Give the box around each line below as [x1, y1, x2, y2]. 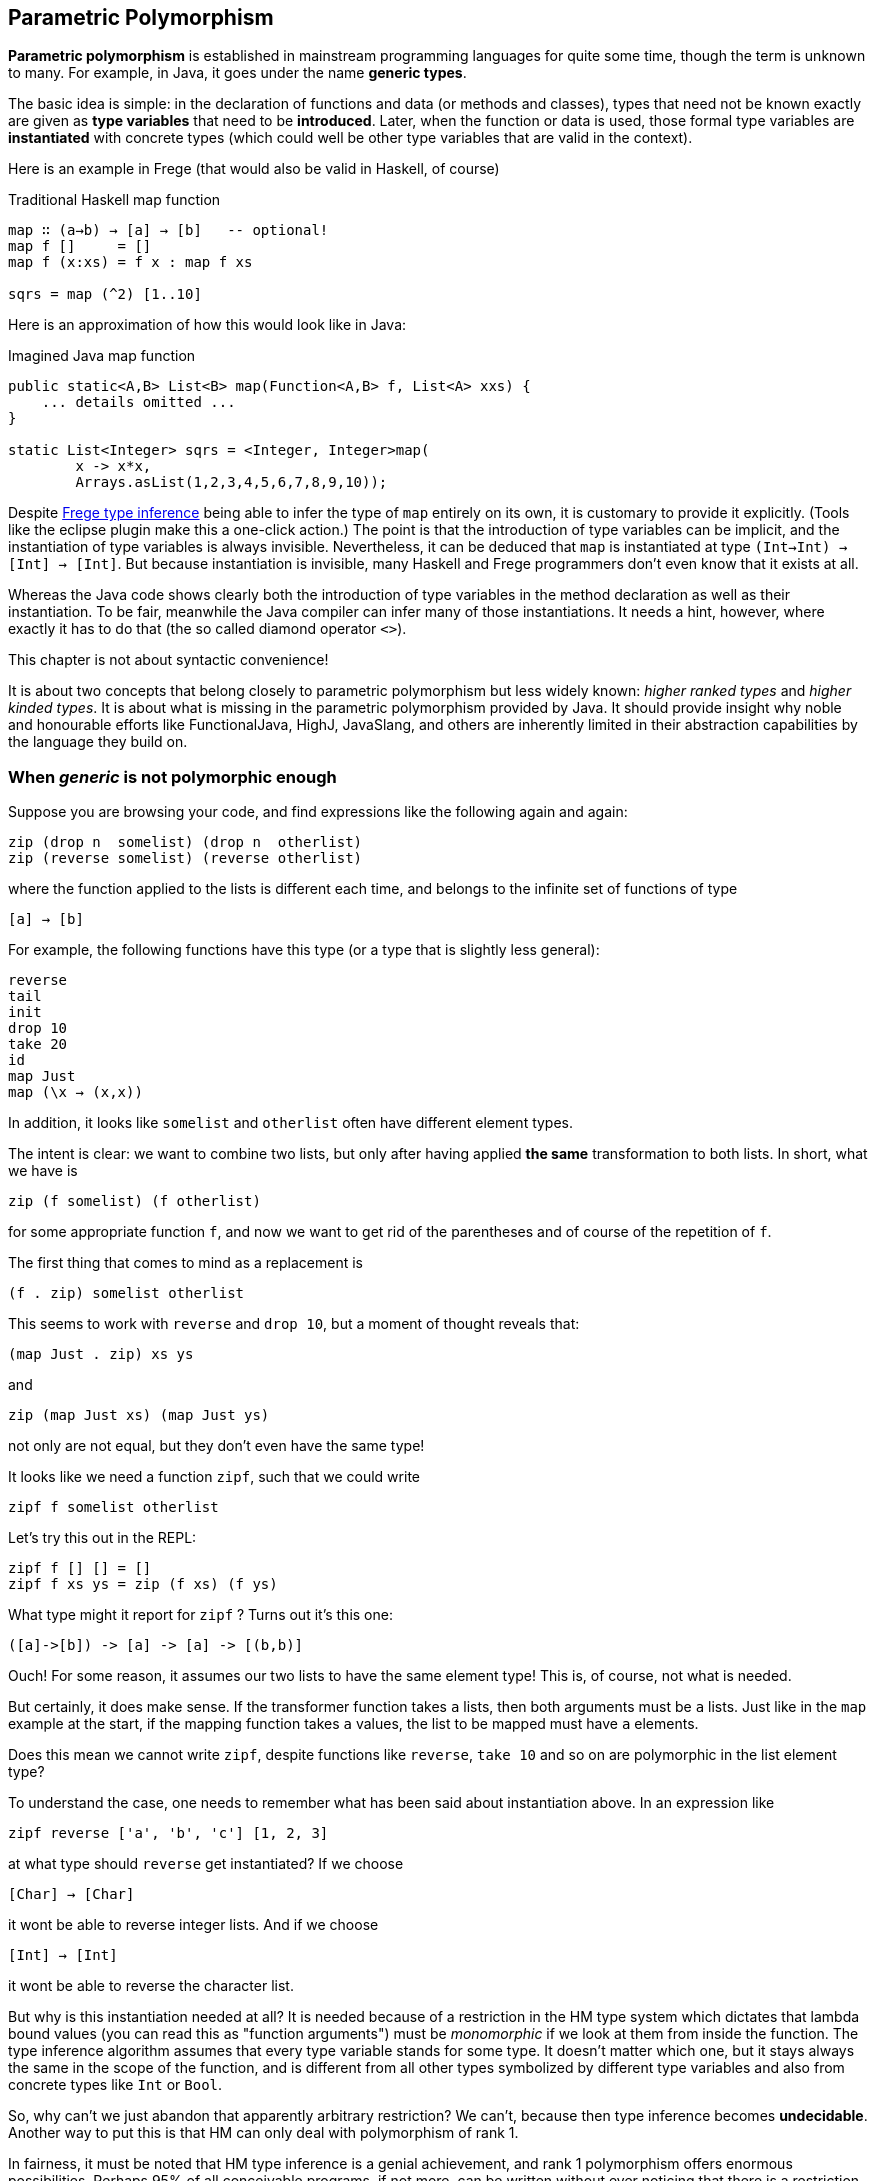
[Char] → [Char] [8, 1886, 135, 1903]
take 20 [8, 1036, 68, 1053]
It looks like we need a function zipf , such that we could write [8, 1468, 420, 1486]
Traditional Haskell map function [8, 191, 221, 209]
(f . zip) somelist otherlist [8, 1285, 245, 1302]
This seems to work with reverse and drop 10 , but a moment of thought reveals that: [8, 1315, 580, 1333]
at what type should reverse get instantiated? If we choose [8, 1855, 404, 1873]
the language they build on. [8, 733, 188, 751]
